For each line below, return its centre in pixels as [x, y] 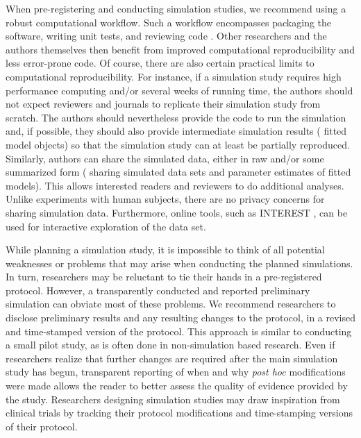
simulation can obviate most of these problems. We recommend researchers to [171, 304]
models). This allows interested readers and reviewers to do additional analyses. [175, 185]
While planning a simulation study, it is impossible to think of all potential [165, 250]
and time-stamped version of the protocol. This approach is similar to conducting [179, 331]
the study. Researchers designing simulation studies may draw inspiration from [173, 399]
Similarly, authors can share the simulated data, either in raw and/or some [165, 158]
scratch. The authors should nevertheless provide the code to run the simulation [176, 117]
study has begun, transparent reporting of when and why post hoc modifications [176, 372]
